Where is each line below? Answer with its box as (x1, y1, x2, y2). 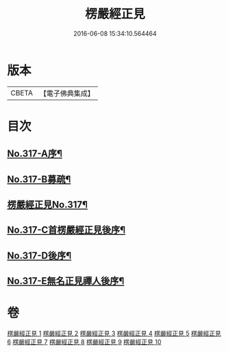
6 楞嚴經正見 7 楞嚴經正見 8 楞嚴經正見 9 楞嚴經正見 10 (7, 338, 162, 347)
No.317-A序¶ (7, 148, 63, 160)
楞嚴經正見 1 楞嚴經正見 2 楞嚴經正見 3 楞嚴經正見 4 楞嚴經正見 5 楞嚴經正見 (7, 329, 221, 338)
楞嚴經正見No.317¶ (7, 199, 88, 211)
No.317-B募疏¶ (7, 173, 71, 185)
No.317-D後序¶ (7, 250, 72, 261)
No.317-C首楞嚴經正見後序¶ (7, 224, 126, 236)
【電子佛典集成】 (39, 89, 94, 98)
